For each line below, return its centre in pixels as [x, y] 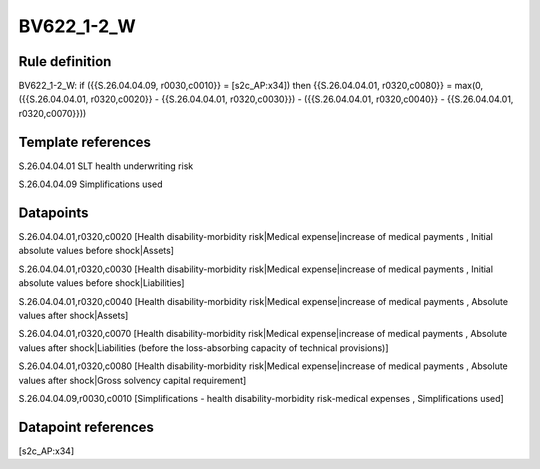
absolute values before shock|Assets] [96, 251]
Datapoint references [86, 426]
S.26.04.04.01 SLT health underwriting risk [106, 166]
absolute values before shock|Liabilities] [101, 283]
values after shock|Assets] [73, 315]
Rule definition [65, 61]
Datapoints [53, 212]
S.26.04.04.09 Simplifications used [90, 184]
